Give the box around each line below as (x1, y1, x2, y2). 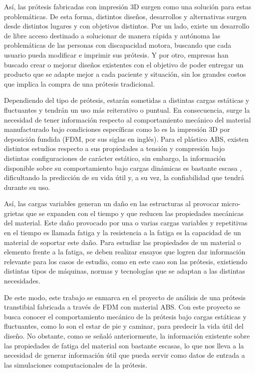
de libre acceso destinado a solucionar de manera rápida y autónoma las (4, 30, 221, 40)
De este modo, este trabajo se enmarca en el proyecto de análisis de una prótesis (4, 292, 246, 302)
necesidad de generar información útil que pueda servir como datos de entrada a (4, 350, 245, 360)
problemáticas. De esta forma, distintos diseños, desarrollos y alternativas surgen (4, 11, 247, 21)
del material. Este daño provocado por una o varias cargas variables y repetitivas (4, 218, 248, 228)
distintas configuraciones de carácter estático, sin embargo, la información (4, 153, 226, 163)
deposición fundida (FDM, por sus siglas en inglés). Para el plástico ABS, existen (4, 133, 249, 144)
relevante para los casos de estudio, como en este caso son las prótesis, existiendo (4, 256, 248, 266)
